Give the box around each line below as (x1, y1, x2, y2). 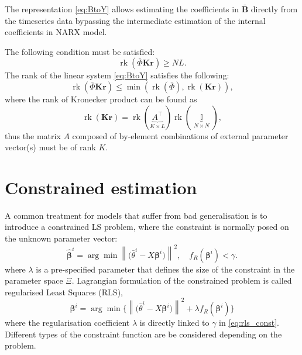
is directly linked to (139, 316, 210, 329)
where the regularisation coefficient (5, 316, 130, 329)
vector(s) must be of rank (5, 141, 96, 153)
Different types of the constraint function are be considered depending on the (5, 328, 282, 340)
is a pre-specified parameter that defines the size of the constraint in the (36, 263, 295, 275)
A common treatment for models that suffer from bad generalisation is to (5, 209, 267, 221)
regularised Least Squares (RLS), (5, 285, 123, 298)
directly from (250, 3, 298, 15)
